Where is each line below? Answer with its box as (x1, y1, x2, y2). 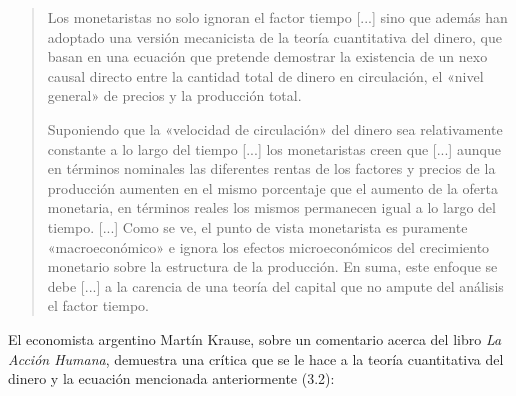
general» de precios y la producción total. (47, 85, 302, 106)
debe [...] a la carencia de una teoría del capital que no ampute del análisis (47, 275, 504, 296)
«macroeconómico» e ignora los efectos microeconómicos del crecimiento (47, 236, 490, 257)
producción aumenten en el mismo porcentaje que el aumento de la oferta (47, 177, 498, 198)
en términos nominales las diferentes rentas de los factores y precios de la (47, 158, 496, 179)
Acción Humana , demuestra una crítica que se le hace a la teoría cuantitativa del (8, 348, 504, 369)
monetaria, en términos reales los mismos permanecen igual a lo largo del (47, 197, 496, 218)
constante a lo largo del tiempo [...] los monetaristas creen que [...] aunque (47, 138, 501, 159)
